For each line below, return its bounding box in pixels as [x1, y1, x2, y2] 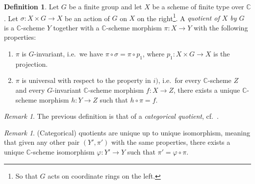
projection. [15, 58, 48, 69]
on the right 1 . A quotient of [137, 11, 220, 23]
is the [213, 49, 230, 59]
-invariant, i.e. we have [34, 49, 103, 59]
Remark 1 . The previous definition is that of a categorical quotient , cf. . [4, 111, 219, 121]
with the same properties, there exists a [111, 137, 230, 147]
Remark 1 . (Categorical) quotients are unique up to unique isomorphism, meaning [4, 127, 250, 137]
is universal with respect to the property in [22, 75, 151, 85]
